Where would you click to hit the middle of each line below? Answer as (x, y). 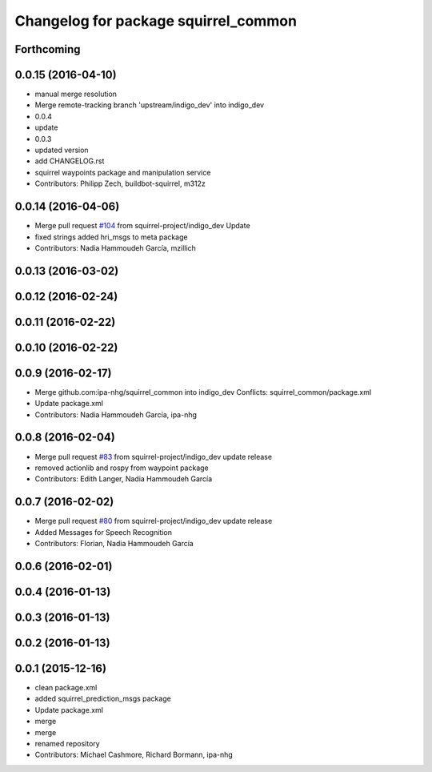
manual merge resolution (76, 94)
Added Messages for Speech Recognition (103, 532)
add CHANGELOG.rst (70, 161)
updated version (62, 150)
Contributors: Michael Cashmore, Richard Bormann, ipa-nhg (134, 755)
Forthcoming (48, 49)
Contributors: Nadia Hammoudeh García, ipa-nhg (116, 414)
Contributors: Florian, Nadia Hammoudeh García (114, 544)
